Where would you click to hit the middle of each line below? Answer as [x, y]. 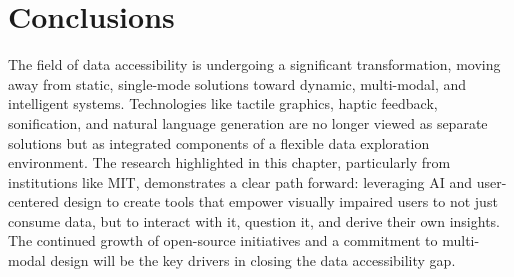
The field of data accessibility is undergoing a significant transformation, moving [254, 64]
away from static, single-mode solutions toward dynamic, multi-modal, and [237, 83]
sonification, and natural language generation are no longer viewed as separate [248, 122]
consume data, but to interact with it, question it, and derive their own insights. [254, 220]
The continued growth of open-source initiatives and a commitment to [223, 240]
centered [33, 201]
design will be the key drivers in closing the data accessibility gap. [253, 260]
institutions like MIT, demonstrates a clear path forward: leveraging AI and [240, 181]
